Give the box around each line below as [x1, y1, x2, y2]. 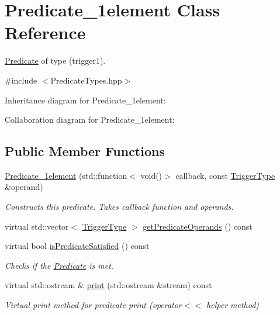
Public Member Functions [5, 142, 165, 160]
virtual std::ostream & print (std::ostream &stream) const [5, 279, 212, 291]
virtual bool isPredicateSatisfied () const [5, 240, 150, 252]
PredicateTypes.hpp [50, 74, 122, 86]
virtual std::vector [5, 220, 69, 232]
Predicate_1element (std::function [5, 169, 127, 181]
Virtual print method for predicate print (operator [5, 299, 182, 311]
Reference [5, 20, 86, 44]
